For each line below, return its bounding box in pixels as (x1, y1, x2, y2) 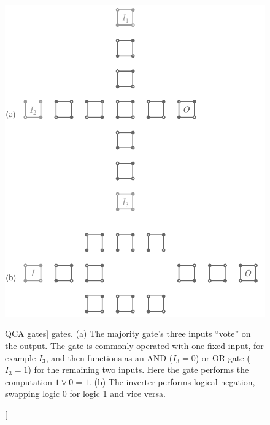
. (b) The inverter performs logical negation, (88, 375, 255, 388)
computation (5, 375, 53, 388)
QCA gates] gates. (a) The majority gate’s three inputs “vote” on (5, 327, 251, 340)
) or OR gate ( (195, 351, 250, 364)
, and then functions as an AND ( (45, 351, 173, 364)
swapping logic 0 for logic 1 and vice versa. (5, 387, 166, 400)
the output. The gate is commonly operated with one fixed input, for (5, 339, 264, 352)
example (5, 351, 36, 364)
